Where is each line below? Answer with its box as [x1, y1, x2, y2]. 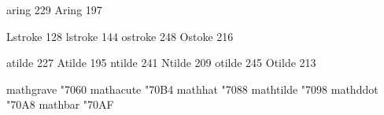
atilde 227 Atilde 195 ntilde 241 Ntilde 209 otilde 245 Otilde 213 [6, 54, 316, 71]
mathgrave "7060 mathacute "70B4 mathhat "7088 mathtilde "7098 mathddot [6, 80, 378, 97]
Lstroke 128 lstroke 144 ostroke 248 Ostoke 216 [6, 28, 234, 44]
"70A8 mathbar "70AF [6, 96, 114, 113]
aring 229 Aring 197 [6, 2, 102, 17]
